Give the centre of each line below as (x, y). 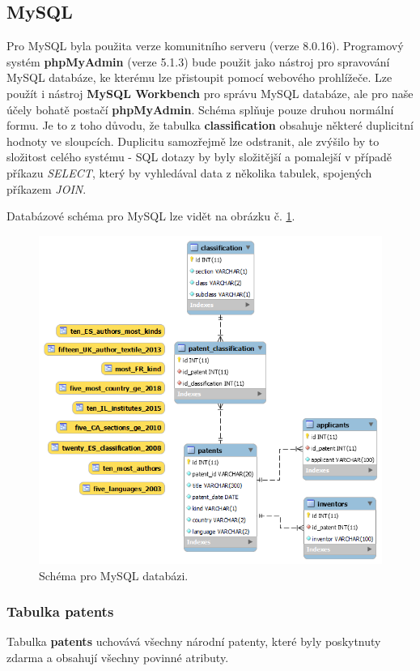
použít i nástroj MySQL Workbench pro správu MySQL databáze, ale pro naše (210, 93)
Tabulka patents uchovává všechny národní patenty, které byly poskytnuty (194, 641)
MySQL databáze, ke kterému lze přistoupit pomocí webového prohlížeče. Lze (199, 77)
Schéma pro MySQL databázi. (114, 575)
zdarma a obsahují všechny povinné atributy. (118, 657)
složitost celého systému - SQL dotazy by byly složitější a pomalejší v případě (199, 157)
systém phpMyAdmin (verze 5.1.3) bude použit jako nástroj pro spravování (198, 61)
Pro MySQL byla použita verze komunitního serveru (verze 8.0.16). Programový (205, 46)
